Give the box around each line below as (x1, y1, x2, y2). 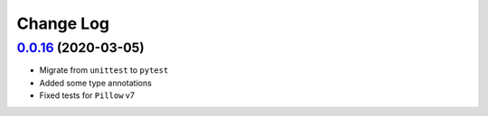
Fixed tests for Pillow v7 (39, 90, 136, 101)
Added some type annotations (39, 77, 153, 88)
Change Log (16, 13, 110, 33)
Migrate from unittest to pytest (39, 65, 169, 76)
